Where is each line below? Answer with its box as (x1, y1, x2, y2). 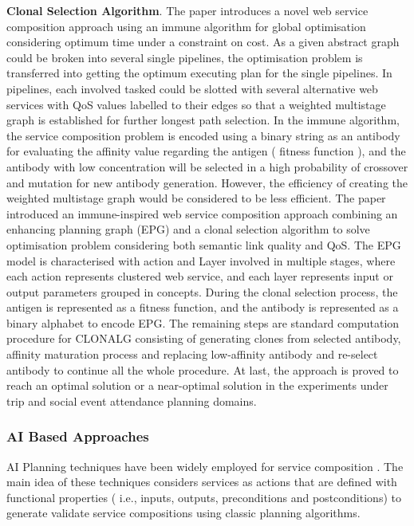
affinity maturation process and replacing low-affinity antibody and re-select (6, 346, 378, 363)
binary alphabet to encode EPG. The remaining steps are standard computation (6, 314, 400, 331)
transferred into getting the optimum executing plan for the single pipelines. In (6, 65, 392, 81)
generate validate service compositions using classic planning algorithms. (6, 504, 361, 521)
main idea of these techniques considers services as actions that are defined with (6, 473, 397, 490)
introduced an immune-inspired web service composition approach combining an (6, 205, 398, 222)
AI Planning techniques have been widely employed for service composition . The (6, 457, 404, 474)
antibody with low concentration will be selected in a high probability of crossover (6, 158, 408, 175)
